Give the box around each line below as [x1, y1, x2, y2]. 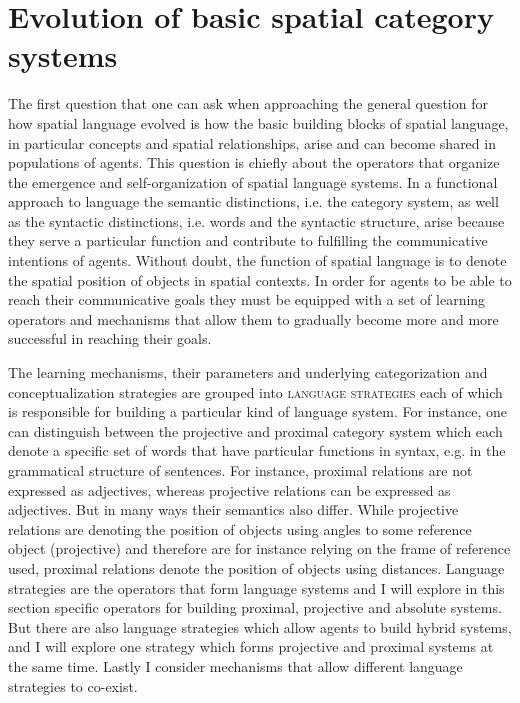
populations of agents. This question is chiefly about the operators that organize [8, 152, 500, 173]
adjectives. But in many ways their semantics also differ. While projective [8, 499, 459, 520]
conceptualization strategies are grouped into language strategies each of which [8, 381, 503, 402]
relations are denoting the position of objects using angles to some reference [8, 518, 472, 539]
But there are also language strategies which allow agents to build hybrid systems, [8, 616, 512, 637]
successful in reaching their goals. [8, 328, 212, 349]
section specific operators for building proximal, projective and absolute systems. [8, 597, 502, 618]
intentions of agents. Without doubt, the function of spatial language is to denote [8, 250, 507, 271]
